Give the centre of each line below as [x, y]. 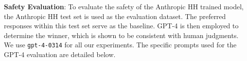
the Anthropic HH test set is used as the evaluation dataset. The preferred [115, 16]
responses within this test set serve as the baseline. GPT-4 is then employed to [121, 26]
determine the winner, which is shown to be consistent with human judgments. [121, 35]
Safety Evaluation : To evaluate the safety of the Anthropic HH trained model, [124, 6]
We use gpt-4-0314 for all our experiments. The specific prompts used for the [120, 45]
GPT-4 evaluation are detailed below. [60, 54]
